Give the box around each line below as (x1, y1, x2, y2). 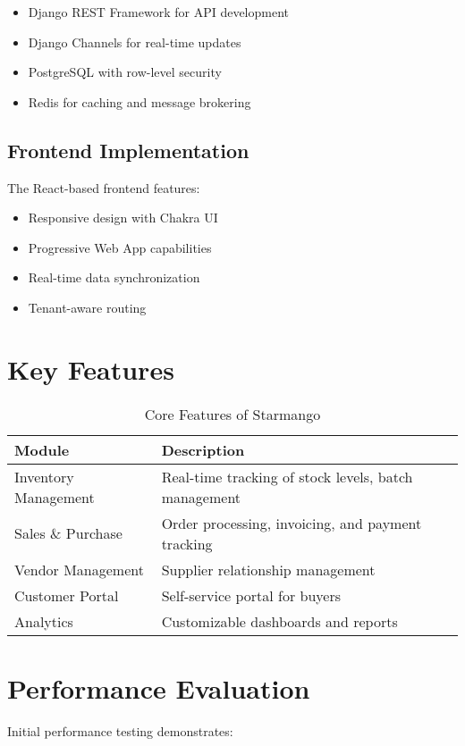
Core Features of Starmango (144, 403, 321, 424)
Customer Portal (14, 584, 119, 606)
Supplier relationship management (161, 558, 376, 580)
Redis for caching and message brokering (28, 92, 251, 111)
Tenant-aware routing (28, 298, 147, 316)
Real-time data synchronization (28, 268, 200, 287)
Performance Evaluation (7, 669, 310, 706)
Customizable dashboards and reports (161, 610, 398, 632)
